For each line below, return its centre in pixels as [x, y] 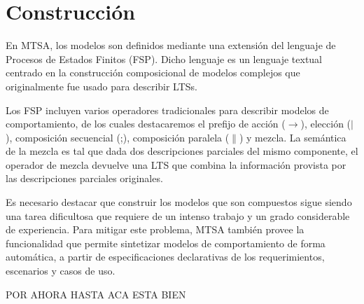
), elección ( [326, 124]
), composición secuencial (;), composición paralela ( [118, 137]
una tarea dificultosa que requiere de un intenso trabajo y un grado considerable [178, 215]
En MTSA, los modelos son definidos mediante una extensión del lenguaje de [171, 45]
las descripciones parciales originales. [84, 178]
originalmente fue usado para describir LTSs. [101, 86]
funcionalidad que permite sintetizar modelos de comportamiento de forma [166, 243]
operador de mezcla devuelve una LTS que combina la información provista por [176, 164]
